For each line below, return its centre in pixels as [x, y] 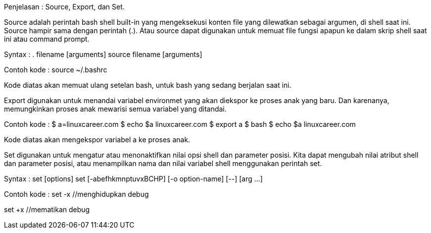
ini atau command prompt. [47, 39]
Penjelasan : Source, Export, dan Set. [64, 7]
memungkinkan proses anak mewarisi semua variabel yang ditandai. [115, 109]
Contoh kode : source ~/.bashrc [56, 70]
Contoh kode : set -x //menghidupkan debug [76, 194]
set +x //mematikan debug [47, 209]
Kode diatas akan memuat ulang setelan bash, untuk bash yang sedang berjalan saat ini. [148, 85]
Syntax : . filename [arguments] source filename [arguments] [103, 54]
